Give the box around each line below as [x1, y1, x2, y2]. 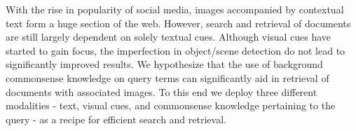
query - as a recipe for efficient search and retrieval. [6, 111, 226, 126]
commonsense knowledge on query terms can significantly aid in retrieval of [6, 70, 329, 85]
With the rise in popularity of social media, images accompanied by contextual [6, 2, 344, 16]
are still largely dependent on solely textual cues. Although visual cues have [6, 29, 331, 44]
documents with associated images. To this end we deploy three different [6, 84, 317, 99]
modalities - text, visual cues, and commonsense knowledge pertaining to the [6, 98, 336, 113]
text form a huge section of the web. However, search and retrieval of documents [6, 15, 351, 30]
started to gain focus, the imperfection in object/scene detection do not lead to [6, 43, 345, 57]
